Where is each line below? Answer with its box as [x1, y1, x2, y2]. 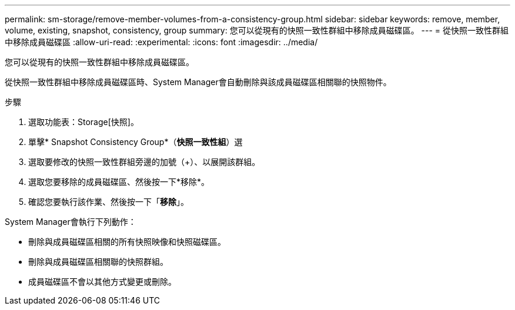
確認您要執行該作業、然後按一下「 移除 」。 [28, 197, 189, 207]
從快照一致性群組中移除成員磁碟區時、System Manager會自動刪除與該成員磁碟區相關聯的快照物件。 [5, 77, 392, 87]
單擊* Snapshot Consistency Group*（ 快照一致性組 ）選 [28, 137, 243, 147]
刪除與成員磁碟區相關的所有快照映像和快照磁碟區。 [28, 237, 226, 247]
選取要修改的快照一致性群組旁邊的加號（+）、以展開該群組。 [28, 157, 260, 167]
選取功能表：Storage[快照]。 [28, 117, 139, 127]
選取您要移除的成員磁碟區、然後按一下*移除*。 [28, 177, 210, 187]
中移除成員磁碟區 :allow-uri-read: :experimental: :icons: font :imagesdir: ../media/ [5, 37, 318, 47]
